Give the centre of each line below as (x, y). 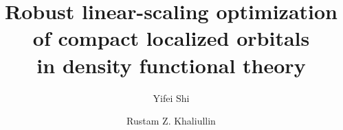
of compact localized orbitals (171, 38)
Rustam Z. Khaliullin (171, 121)
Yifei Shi (171, 97)
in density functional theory (171, 65)
